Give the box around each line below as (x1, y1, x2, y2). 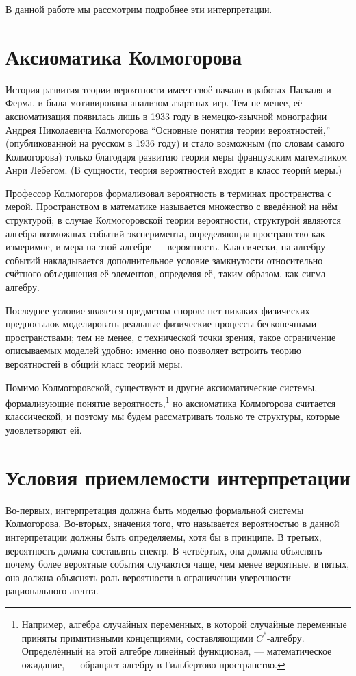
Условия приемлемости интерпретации (5, 463, 351, 491)
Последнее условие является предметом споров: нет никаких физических (5, 303, 310, 317)
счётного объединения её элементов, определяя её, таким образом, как (5, 266, 299, 281)
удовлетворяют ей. (5, 423, 82, 437)
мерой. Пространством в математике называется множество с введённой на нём (5, 199, 338, 213)
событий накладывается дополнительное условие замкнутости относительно (5, 253, 323, 267)
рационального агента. (5, 583, 99, 598)
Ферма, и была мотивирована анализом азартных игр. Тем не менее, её (5, 95, 303, 110)
